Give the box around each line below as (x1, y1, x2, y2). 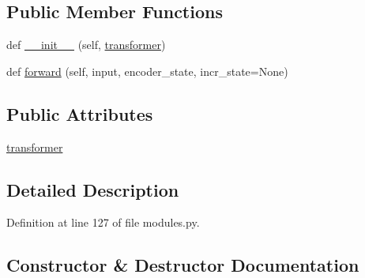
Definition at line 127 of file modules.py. (6, 214, 200, 231)
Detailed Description (6, 177, 179, 201)
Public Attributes (6, 101, 153, 126)
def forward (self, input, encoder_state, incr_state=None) (6, 62, 288, 79)
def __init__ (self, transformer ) (6, 36, 166, 53)
